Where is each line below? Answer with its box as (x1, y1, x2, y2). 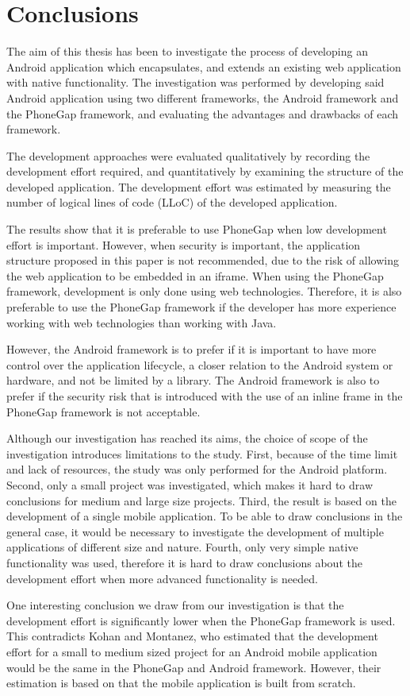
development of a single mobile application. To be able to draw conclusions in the (6, 508, 403, 524)
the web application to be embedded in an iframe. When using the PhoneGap (6, 267, 384, 284)
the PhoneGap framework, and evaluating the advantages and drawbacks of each (6, 105, 399, 122)
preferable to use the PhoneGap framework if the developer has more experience (6, 299, 397, 315)
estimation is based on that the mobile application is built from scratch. (6, 675, 356, 691)
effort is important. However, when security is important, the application (6, 236, 361, 253)
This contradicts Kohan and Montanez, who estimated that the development (6, 628, 378, 644)
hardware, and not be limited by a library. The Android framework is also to (6, 372, 380, 389)
